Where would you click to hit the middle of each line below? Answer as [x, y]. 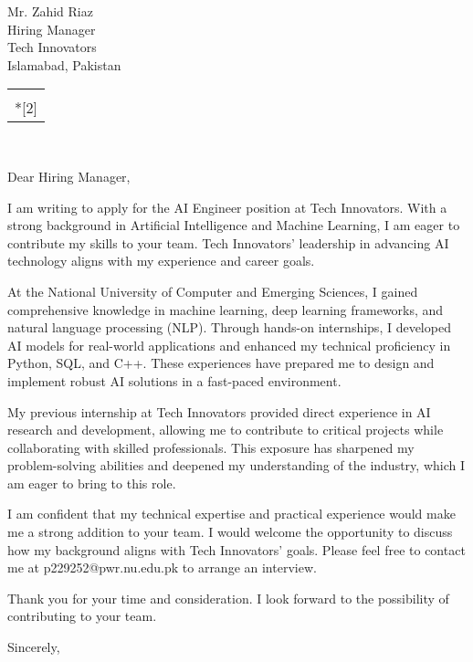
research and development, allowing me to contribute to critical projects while [226, 430]
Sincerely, [34, 647]
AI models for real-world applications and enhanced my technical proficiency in [229, 345]
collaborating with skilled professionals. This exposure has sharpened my [211, 447]
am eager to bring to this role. [92, 483]
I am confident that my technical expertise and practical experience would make [231, 514]
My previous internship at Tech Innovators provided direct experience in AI [219, 411]
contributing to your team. [82, 616]
